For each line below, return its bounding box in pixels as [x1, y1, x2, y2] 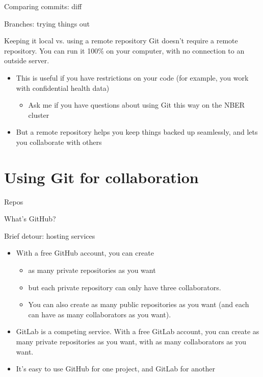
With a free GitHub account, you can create [16, 247, 154, 258]
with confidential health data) [16, 82, 110, 93]
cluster [28, 109, 49, 120]
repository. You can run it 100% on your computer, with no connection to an [4, 45, 245, 56]
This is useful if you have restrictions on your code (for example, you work [16, 72, 249, 83]
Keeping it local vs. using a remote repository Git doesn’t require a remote [4, 35, 238, 46]
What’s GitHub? [4, 213, 56, 224]
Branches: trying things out [4, 18, 90, 29]
